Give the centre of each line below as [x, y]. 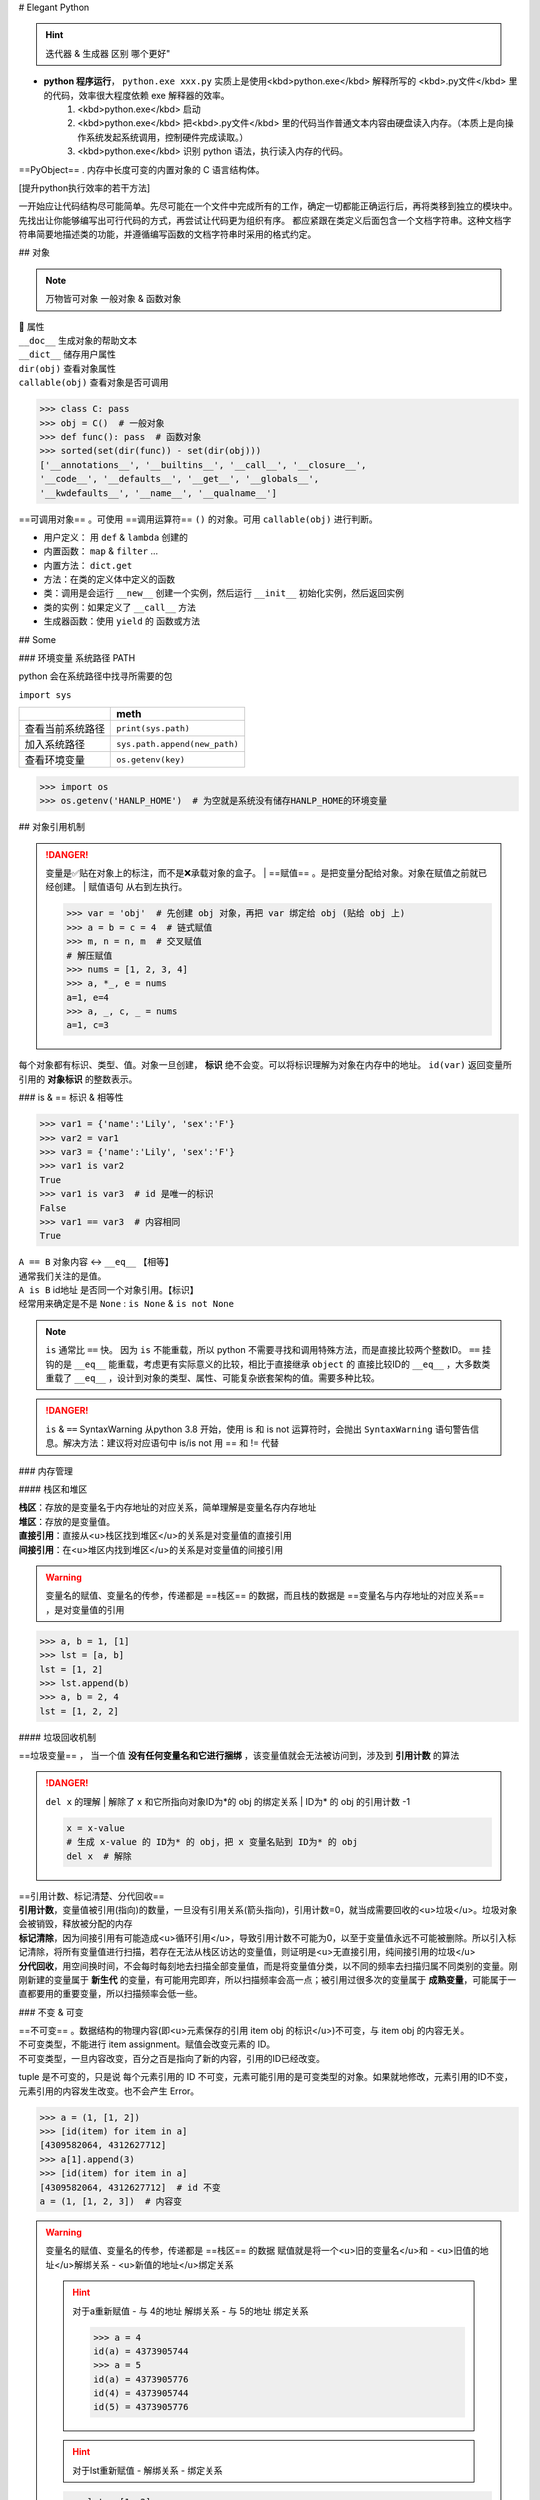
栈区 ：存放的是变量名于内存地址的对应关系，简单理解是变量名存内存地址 [167, 1507]
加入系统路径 [54, 745]
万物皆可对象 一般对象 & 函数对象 [113, 299]
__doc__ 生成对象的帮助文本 [77, 341]
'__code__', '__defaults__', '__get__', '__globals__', [179, 479]
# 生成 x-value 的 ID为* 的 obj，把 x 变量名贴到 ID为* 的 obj [212, 1842]
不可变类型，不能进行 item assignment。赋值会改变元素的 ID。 [147, 2044]
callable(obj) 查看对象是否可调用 [93, 382]
